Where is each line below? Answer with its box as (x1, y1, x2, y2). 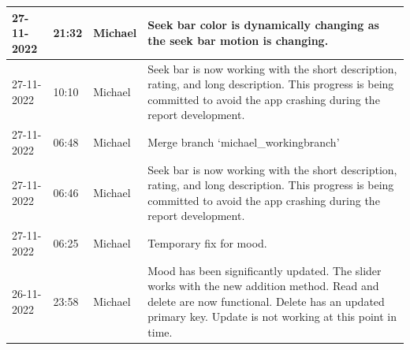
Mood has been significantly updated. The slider (147, 262, 382, 278)
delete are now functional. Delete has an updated (147, 292, 385, 309)
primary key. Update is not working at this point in (147, 308, 397, 325)
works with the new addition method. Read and (147, 277, 379, 294)
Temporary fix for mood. (147, 235, 267, 251)
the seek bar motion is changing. (147, 32, 329, 48)
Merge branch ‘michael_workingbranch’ (147, 133, 340, 150)
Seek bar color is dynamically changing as (147, 17, 379, 33)
